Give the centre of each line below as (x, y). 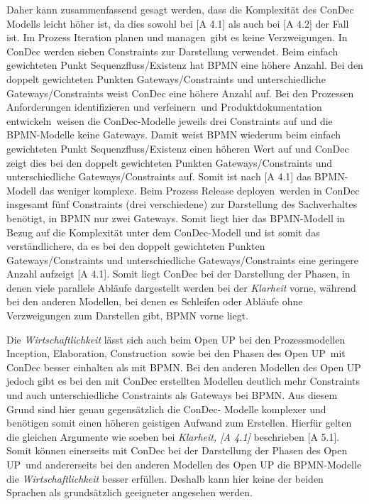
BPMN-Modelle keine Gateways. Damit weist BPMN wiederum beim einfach (174, 135)
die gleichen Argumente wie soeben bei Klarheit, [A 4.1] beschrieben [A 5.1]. (173, 436)
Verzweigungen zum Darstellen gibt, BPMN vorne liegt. (128, 316)
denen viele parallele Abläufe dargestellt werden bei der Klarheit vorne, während (181, 287)
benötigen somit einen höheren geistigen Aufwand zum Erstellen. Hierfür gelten (179, 423)
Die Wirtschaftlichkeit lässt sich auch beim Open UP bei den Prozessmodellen (176, 339)
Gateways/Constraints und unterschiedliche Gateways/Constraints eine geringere (182, 259)
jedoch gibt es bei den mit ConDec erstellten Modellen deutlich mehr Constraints (183, 381)
